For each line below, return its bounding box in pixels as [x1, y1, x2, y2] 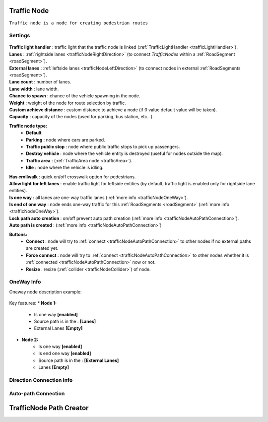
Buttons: [9, 231, 27, 237]
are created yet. [26, 245, 59, 251]
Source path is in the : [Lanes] [34, 318, 96, 324]
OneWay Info [9, 279, 41, 285]
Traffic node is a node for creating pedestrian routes [9, 20, 148, 26]
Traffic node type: [9, 123, 47, 129]
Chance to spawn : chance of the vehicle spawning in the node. [9, 93, 140, 99]
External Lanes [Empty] [34, 325, 83, 331]
